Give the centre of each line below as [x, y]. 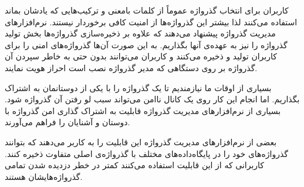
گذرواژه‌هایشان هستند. [44, 176]
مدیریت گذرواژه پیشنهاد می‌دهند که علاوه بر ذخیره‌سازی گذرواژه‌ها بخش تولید [140, 33]
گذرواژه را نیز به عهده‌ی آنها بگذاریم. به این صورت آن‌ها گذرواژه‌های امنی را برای [146, 44]
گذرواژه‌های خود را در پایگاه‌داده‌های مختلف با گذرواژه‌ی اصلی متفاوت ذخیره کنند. [147, 153]
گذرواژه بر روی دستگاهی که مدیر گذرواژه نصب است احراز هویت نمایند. [131, 67]
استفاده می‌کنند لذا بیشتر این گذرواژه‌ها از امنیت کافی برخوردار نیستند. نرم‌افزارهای [151, 21]
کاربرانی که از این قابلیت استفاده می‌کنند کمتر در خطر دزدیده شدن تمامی [134, 165]
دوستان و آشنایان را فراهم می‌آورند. [67, 122]
